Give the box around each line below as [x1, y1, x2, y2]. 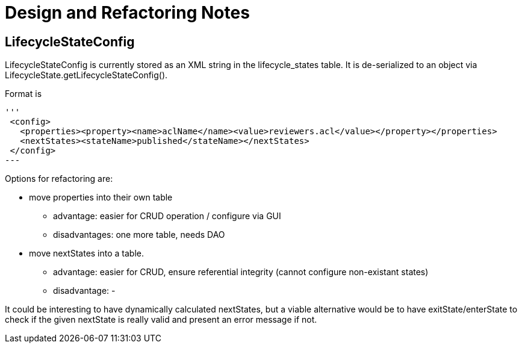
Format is [5, 89, 42, 99]
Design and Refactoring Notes [5, 2, 250, 23]
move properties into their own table [29, 192, 173, 203]
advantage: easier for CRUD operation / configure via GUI [53, 211, 281, 222]
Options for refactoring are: [5, 173, 113, 184]
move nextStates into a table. [29, 248, 144, 259]
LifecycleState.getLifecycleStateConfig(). [5, 70, 168, 81]
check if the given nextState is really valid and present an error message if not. [5, 314, 317, 325]
